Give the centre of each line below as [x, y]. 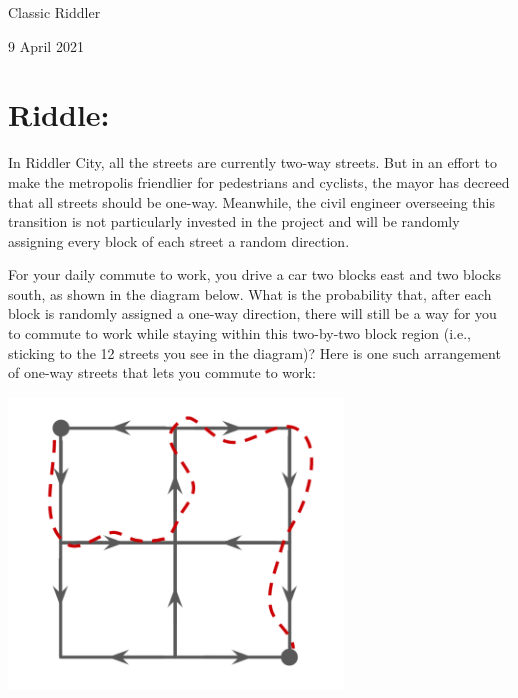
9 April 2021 [46, 45]
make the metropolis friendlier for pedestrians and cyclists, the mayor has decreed [259, 181]
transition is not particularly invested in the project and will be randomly [234, 221]
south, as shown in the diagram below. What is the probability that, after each [250, 293]
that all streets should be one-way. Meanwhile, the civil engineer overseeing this [251, 201]
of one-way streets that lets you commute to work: [162, 372]
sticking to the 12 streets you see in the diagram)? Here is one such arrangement [254, 352]
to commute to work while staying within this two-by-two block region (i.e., [239, 333]
